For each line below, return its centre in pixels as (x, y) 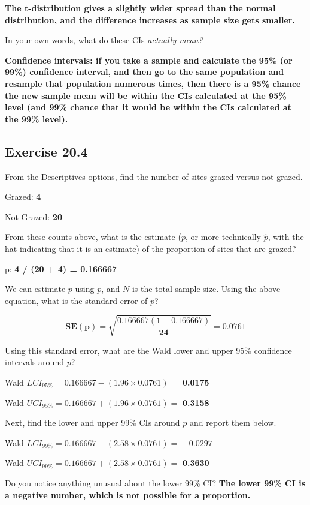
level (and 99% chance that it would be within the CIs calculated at (148, 107)
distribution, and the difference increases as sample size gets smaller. (150, 19)
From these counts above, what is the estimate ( (93, 237)
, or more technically (223, 237)
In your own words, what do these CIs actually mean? (104, 40)
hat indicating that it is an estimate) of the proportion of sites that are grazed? (151, 248)
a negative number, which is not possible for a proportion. (128, 495)
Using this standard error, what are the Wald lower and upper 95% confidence (148, 350)
